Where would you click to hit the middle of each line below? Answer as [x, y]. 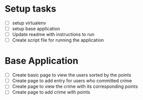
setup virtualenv [29, 23]
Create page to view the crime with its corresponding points [75, 86]
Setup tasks [31, 9]
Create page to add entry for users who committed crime [72, 81]
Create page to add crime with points [51, 92]
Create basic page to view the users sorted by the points [71, 75]
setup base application [36, 29]
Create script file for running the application [58, 40]
